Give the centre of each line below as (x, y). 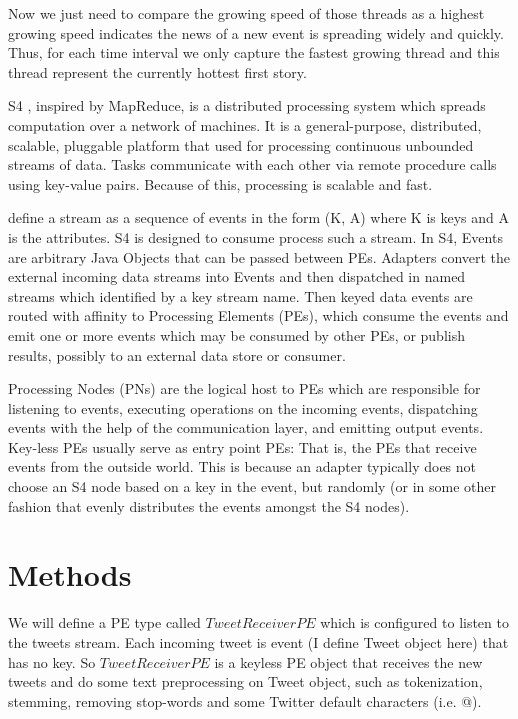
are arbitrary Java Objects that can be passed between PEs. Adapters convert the (259, 256)
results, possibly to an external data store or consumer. (177, 354)
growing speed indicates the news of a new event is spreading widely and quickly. (256, 32)
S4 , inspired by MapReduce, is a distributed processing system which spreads (247, 105)
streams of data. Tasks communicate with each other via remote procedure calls (252, 164)
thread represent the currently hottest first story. (157, 71)
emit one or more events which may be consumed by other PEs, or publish (236, 334)
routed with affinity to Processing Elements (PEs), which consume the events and (258, 315)
